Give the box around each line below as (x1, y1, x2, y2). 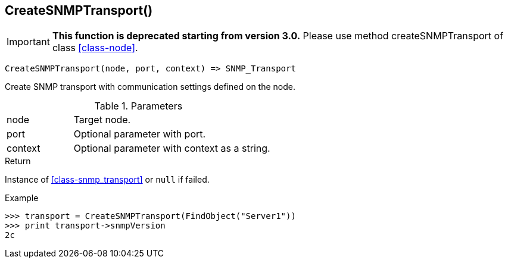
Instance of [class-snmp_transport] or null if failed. (5, 174, 210, 185)
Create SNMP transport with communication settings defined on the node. (5, 82, 295, 92)
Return (5, 156, 31, 167)
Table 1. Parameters (94, 100, 183, 112)
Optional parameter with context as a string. (73, 142, 270, 155)
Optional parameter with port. (73, 128, 206, 140)
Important (7, 36, 50, 48)
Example (5, 193, 39, 203)
